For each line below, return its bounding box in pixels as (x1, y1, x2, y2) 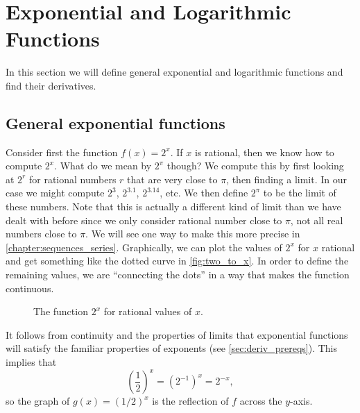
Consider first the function (6, 144, 118, 159)
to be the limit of (263, 185, 336, 200)
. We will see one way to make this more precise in (85, 226, 300, 241)
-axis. (290, 394, 313, 408)
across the (239, 394, 282, 408)
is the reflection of (152, 394, 229, 408)
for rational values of (103, 304, 192, 319)
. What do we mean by (54, 158, 152, 173)
